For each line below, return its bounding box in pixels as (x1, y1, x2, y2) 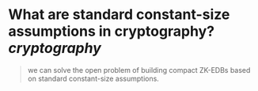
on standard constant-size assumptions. (27, 74, 160, 83)
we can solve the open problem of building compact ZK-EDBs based (27, 65, 251, 74)
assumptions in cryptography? (8, 22, 215, 40)
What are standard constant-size (8, 6, 230, 24)
